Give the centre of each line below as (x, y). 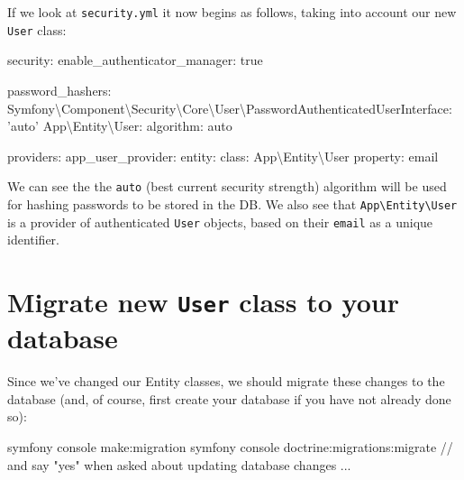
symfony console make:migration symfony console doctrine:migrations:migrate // (230, 447)
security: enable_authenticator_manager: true (135, 60)
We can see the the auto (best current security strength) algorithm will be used (227, 186)
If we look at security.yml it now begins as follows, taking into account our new (232, 12)
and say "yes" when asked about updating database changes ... (179, 464)
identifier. (34, 240)
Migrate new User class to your (203, 302)
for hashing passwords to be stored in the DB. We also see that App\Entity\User (232, 203)
